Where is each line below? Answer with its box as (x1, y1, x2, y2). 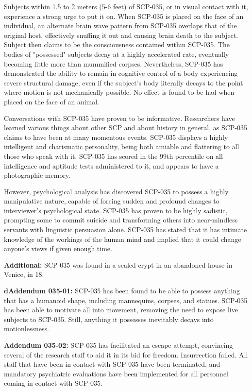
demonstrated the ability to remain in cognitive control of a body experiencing (4, 68, 238, 78)
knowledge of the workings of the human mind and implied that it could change (4, 234, 241, 244)
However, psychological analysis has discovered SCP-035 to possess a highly (4, 186, 229, 196)
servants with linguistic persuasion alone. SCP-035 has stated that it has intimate (4, 224, 247, 235)
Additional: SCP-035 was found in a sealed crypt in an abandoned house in (4, 259, 233, 270)
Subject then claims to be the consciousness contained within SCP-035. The (4, 39, 230, 50)
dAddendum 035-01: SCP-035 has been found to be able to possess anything (4, 286, 240, 296)
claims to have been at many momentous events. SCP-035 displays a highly (4, 132, 228, 142)
